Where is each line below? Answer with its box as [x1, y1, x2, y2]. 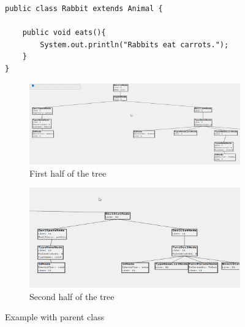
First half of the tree [29, 166, 107, 179]
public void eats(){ [22, 28, 106, 37]
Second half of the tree [29, 290, 115, 302]
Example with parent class [5, 310, 105, 323]
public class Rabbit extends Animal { [5, 4, 163, 13]
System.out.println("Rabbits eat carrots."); [40, 40, 229, 49]
